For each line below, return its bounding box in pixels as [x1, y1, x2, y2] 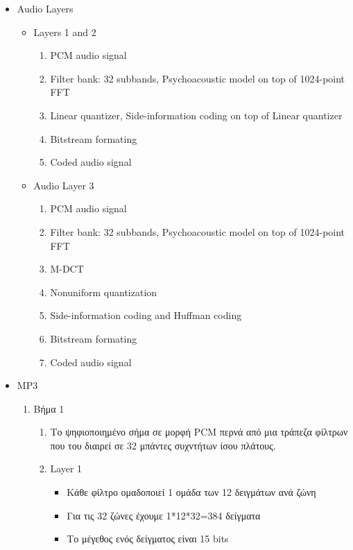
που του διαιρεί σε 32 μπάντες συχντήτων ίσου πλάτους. [50, 438, 276, 452]
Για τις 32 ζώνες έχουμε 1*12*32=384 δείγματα [67, 508, 261, 522]
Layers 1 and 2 [33, 24, 96, 39]
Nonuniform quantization [50, 284, 157, 299]
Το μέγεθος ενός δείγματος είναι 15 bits [67, 531, 229, 546]
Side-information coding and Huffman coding [50, 308, 242, 323]
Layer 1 [50, 461, 83, 476]
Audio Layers [17, 1, 74, 15]
